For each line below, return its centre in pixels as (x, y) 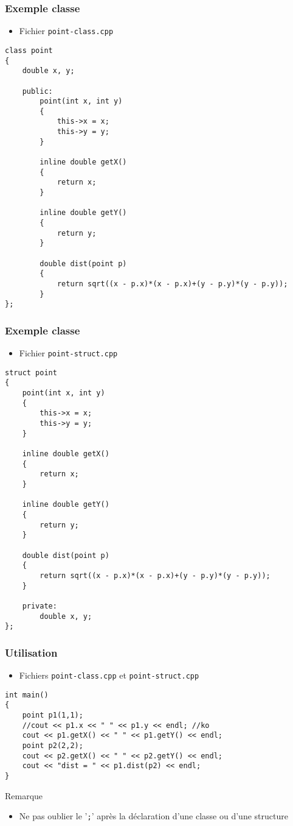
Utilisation (31, 652)
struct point (31, 372)
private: (40, 606)
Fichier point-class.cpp (66, 31)
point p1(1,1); (53, 715)
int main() (27, 695)
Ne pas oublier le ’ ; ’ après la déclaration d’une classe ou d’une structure (153, 816)
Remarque (24, 795)
